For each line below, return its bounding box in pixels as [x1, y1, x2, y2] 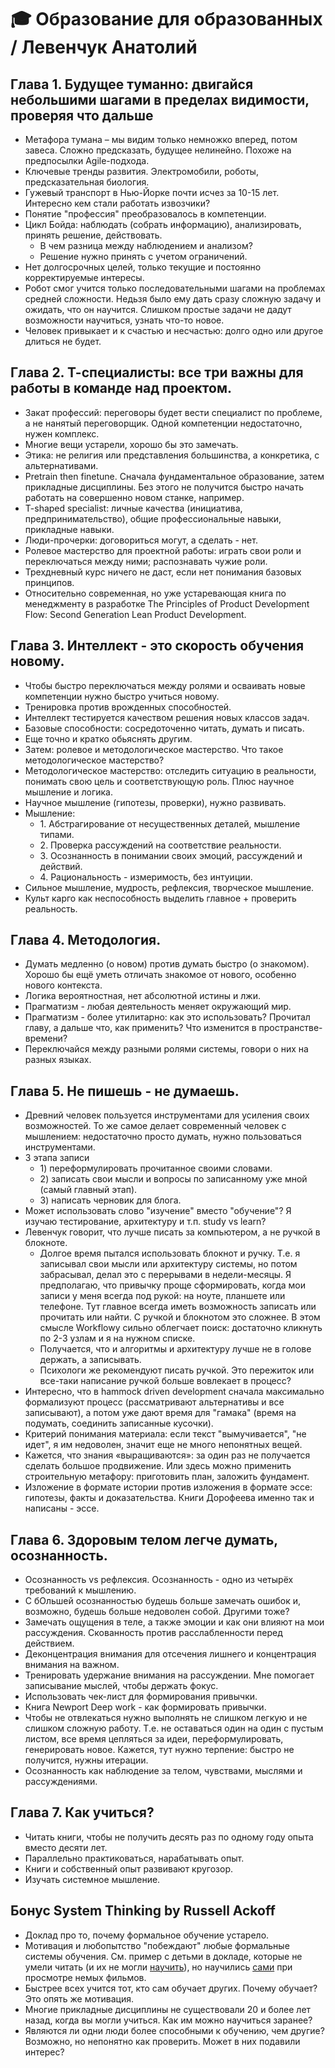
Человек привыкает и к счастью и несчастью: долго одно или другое [24, 325, 324, 336]
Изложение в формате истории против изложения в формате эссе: [24, 1481, 313, 1493]
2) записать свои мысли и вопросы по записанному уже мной [39, 1173, 308, 1185]
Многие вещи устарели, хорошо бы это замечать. [24, 438, 239, 450]
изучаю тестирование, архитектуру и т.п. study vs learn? [24, 1216, 267, 1228]
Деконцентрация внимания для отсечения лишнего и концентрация [24, 1648, 317, 1660]
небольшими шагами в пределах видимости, [10, 91, 310, 108]
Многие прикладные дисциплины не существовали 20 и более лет [24, 2003, 312, 2015]
